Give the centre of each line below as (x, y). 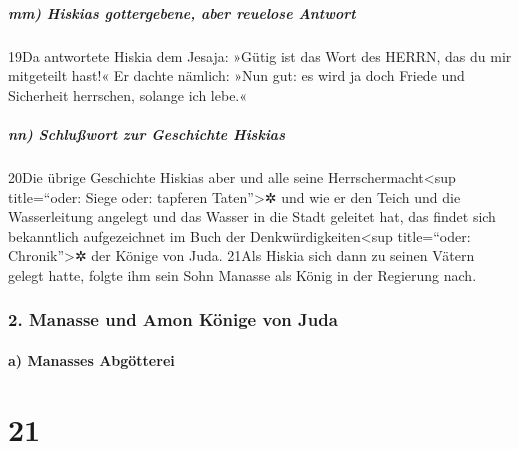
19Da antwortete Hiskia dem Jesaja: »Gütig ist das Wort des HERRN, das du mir (260, 55)
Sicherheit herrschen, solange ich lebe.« (128, 94)
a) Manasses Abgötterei (91, 359)
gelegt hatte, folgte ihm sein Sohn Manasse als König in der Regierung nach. (242, 274)
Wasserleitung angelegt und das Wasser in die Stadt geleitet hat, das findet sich (252, 216)
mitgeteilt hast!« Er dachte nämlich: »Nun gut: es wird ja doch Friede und (236, 75)
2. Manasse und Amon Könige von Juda (173, 319)
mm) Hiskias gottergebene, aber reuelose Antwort (182, 12)
